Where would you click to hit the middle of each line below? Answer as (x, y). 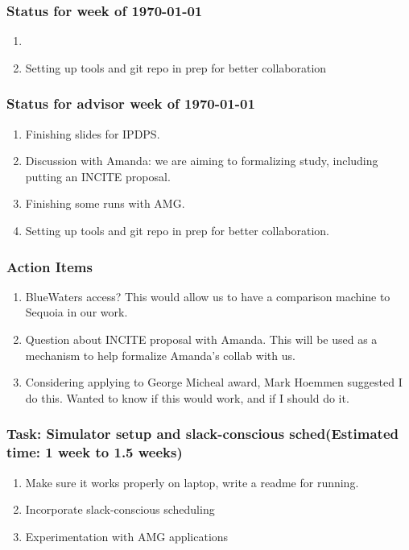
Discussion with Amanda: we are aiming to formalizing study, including (202, 161)
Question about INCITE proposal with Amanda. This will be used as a (201, 339)
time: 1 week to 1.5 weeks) (95, 452)
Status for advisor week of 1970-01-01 (131, 103)
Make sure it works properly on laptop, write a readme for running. (192, 482)
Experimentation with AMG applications (127, 536)
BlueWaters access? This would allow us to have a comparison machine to (208, 296)
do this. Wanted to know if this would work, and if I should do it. (187, 397)
